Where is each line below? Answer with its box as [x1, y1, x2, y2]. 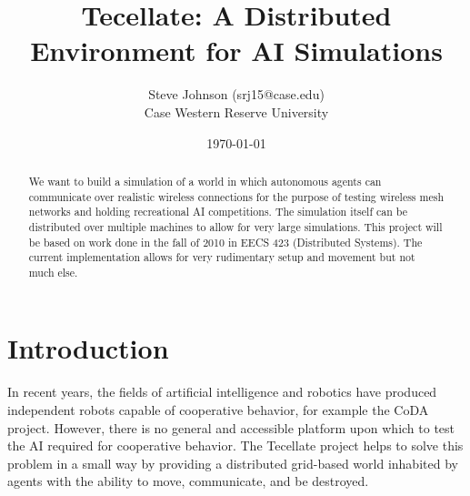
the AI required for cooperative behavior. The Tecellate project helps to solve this [7, 436, 464, 455]
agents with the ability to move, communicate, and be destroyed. [7, 471, 369, 491]
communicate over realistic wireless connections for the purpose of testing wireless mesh [28, 188, 444, 204]
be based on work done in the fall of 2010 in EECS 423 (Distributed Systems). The [28, 234, 423, 249]
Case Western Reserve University [144, 102, 329, 121]
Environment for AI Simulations [30, 32, 443, 69]
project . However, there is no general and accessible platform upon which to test [7, 418, 455, 437]
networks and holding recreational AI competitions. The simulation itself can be [28, 204, 408, 219]
